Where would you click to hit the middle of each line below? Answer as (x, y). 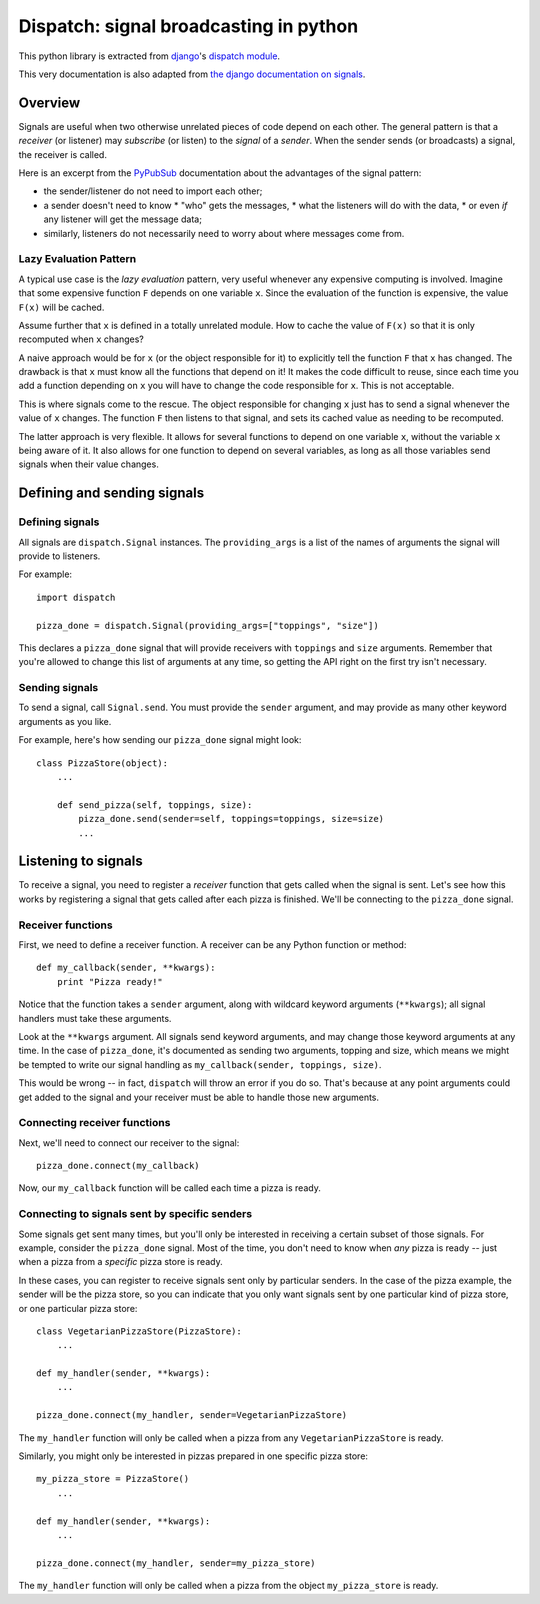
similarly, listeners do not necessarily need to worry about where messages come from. (224, 233)
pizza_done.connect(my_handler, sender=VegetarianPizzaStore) (192, 1415)
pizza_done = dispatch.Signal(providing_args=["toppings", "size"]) (207, 625)
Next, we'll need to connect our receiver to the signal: (129, 1142)
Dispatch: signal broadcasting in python (188, 26)
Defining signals (59, 522)
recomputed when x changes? (81, 339)
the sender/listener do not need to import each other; (153, 191)
